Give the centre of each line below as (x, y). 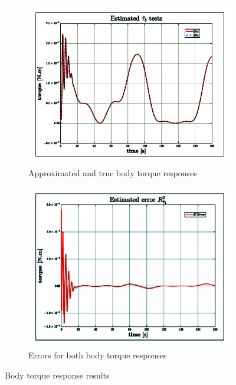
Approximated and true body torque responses (113, 172)
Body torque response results (57, 375)
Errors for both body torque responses (98, 355)
